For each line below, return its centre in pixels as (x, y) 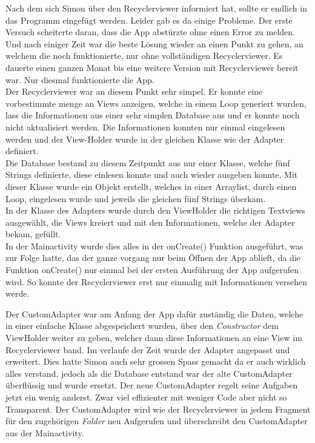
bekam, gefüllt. (33, 234)
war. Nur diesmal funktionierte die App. (80, 79)
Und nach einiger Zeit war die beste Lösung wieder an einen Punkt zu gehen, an (154, 43)
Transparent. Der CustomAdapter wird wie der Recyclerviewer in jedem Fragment (158, 409)
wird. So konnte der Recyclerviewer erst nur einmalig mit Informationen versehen (157, 281)
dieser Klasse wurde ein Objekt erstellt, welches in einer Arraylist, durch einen (151, 186)
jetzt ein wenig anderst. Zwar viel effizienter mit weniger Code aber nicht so (146, 397)
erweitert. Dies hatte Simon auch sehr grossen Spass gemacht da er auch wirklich (156, 361)
